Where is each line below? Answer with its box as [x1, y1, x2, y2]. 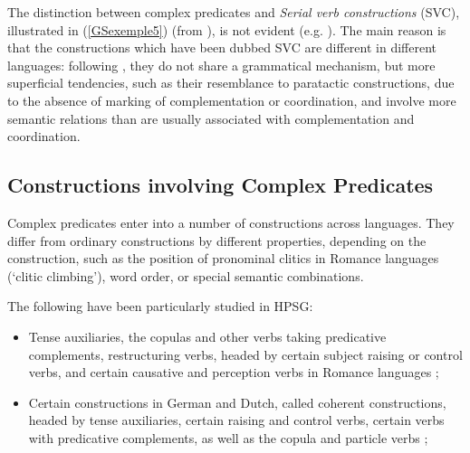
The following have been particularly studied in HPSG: [7, 297, 313, 316]
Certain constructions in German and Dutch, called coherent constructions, [28, 392, 446, 411]
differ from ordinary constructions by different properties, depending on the [7, 231, 427, 250]
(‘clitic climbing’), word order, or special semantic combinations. [7, 266, 364, 285]
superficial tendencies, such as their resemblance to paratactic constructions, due [7, 73, 455, 92]
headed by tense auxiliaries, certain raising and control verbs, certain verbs [28, 411, 445, 429]
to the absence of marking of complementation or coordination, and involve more [7, 90, 456, 109]
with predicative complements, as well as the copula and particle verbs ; [28, 428, 428, 447]
